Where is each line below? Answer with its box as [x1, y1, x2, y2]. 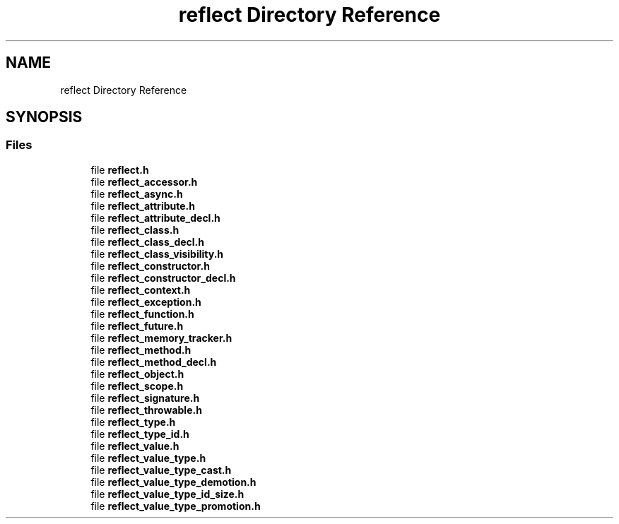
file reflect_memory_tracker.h [90, 331, 232, 344]
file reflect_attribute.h [90, 199, 195, 212]
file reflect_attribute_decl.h [90, 211, 220, 224]
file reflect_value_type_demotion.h [90, 475, 257, 488]
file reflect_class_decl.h [90, 235, 204, 248]
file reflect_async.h [90, 187, 183, 200]
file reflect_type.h [90, 415, 176, 428]
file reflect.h [90, 163, 149, 176]
